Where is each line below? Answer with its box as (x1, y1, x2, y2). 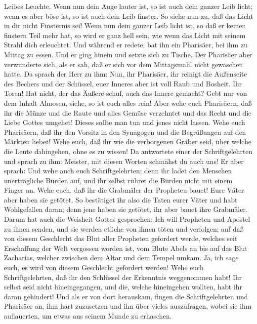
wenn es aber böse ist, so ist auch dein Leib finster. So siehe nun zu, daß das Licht (4, 10, 253, 21)
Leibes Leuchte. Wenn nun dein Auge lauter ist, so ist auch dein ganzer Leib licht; (4, 1, 253, 11)
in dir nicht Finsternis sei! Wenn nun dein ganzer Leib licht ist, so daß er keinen (4, 20, 246, 31)
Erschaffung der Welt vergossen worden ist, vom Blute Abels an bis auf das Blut (4, 243, 248, 253)
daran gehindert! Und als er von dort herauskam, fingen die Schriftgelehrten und (4, 291, 248, 301)
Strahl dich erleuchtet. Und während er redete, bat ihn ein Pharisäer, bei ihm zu (4, 40, 248, 50)
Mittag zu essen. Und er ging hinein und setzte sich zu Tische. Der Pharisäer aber (4, 49, 253, 59)
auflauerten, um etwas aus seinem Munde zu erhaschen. (4, 311, 172, 321)
